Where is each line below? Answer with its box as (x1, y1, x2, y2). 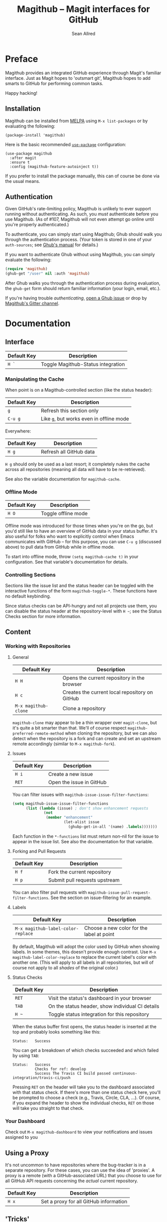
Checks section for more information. (5, 613, 82, 619)
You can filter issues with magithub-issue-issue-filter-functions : (12, 791, 149, 797)
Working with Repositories (5, 643, 71, 650)
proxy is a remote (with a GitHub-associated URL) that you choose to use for (5, 1173, 162, 1178)
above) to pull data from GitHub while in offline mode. (5, 544, 115, 550)
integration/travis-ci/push (12, 1075, 71, 1080)
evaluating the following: (5, 123, 56, 129)
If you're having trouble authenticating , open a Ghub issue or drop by (5, 295, 147, 301)
